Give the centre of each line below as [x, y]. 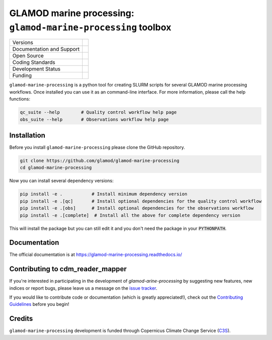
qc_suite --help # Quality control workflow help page [98, 112]
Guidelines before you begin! [39, 304]
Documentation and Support [46, 49]
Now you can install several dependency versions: [61, 181]
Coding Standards [34, 62]
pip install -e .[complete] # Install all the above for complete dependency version [130, 215]
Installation [27, 135]
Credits [21, 319]
